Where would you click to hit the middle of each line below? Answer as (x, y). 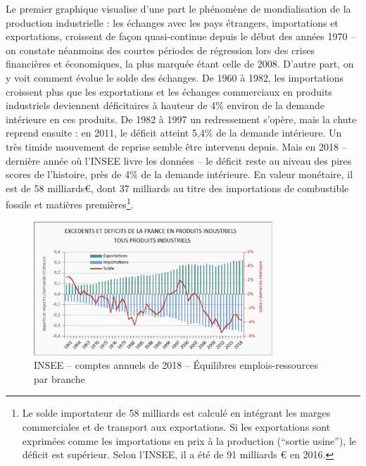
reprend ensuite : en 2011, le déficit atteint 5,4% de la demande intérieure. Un (174, 133)
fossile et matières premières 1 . (70, 203)
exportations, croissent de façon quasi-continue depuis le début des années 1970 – (181, 36)
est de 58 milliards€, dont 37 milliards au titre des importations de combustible (177, 188)
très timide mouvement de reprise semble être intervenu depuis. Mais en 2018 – (176, 146)
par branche (59, 378)
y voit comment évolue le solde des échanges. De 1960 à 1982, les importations (175, 77)
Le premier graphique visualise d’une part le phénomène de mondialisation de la (178, 8)
